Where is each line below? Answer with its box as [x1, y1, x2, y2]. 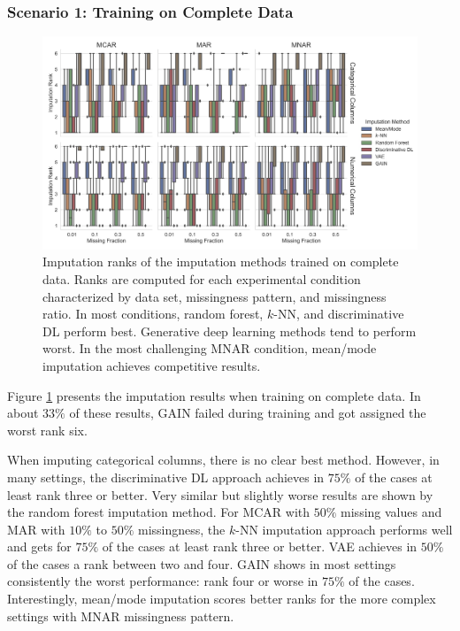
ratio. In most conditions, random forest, [42, 304, 264, 323]
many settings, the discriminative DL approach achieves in [7, 467, 325, 486]
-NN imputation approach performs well [235, 519, 453, 538]
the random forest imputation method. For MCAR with [7, 503, 310, 521]
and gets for [7, 537, 72, 556]
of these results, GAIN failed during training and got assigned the [69, 404, 426, 422]
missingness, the [137, 519, 226, 538]
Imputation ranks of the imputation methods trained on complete [42, 252, 399, 271]
